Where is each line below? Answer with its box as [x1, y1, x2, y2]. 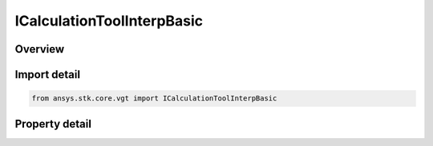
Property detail [14, 116, 92, 131]
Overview [14, 42, 65, 56]
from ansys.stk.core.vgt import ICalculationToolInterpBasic [31, 94, 277, 103]
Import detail [14, 68, 80, 81]
